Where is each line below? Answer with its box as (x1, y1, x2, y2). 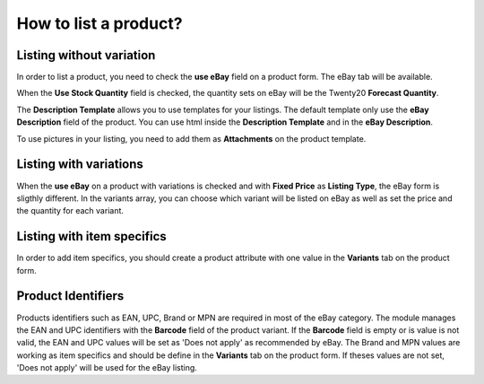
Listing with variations (16, 157, 143, 172)
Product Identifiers (16, 288, 125, 304)
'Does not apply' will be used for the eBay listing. (16, 362, 197, 373)
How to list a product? (16, 13, 183, 33)
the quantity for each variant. (16, 205, 125, 216)
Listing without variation (16, 48, 156, 63)
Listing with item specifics (16, 229, 168, 244)
